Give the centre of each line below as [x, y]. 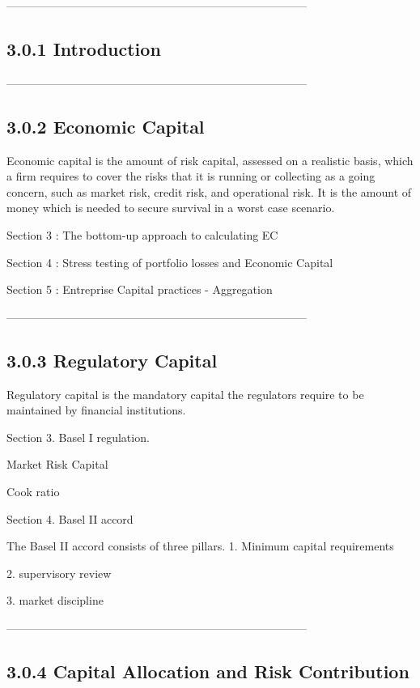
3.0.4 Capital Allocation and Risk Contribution [208, 671]
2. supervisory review [59, 573]
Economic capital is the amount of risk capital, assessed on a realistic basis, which [210, 160]
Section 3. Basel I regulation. [78, 437]
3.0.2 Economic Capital [106, 126]
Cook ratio [33, 491]
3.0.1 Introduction [84, 48]
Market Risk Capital [57, 464]
